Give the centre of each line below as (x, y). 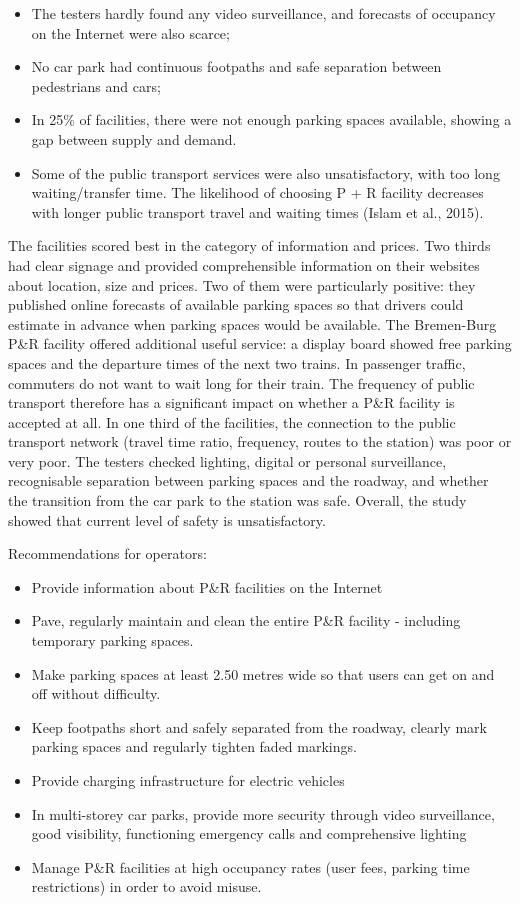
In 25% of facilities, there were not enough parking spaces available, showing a (271, 119)
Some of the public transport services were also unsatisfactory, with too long (265, 172)
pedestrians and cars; (96, 85)
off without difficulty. (96, 693)
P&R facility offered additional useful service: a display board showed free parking (260, 343)
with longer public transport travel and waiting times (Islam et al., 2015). (257, 211)
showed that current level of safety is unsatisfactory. (167, 519)
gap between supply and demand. (134, 138)
